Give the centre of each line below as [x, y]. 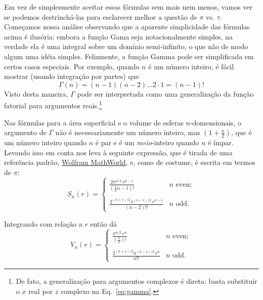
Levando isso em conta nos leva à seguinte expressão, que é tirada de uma [118, 152]
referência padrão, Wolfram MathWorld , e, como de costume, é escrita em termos [130, 162]
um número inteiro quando [46, 142]
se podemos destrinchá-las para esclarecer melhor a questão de [101, 16]
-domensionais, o [216, 122]
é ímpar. [221, 142]
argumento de [25, 132]
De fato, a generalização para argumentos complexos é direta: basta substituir [137, 281]
